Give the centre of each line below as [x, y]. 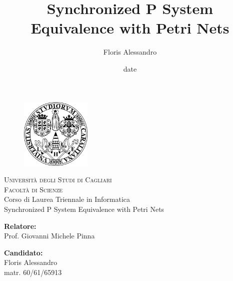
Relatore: [20, 226]
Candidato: [23, 252]
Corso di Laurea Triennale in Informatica [67, 199]
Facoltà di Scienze [33, 189]
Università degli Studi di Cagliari [58, 180]
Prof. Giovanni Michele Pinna [49, 236]
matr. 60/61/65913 [33, 272]
